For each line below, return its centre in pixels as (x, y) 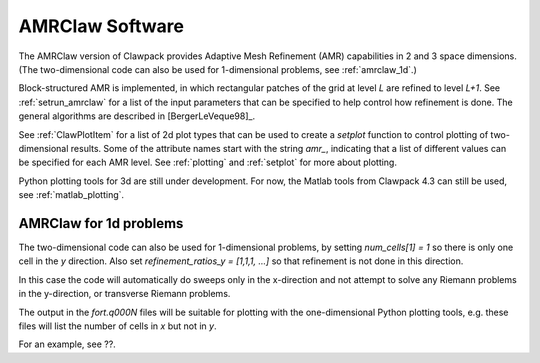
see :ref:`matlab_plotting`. (71, 195)
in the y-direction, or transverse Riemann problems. (124, 294)
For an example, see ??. (67, 344)
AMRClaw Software (101, 26)
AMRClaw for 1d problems (101, 223)
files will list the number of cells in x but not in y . (117, 326)
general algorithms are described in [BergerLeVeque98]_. (136, 116)
